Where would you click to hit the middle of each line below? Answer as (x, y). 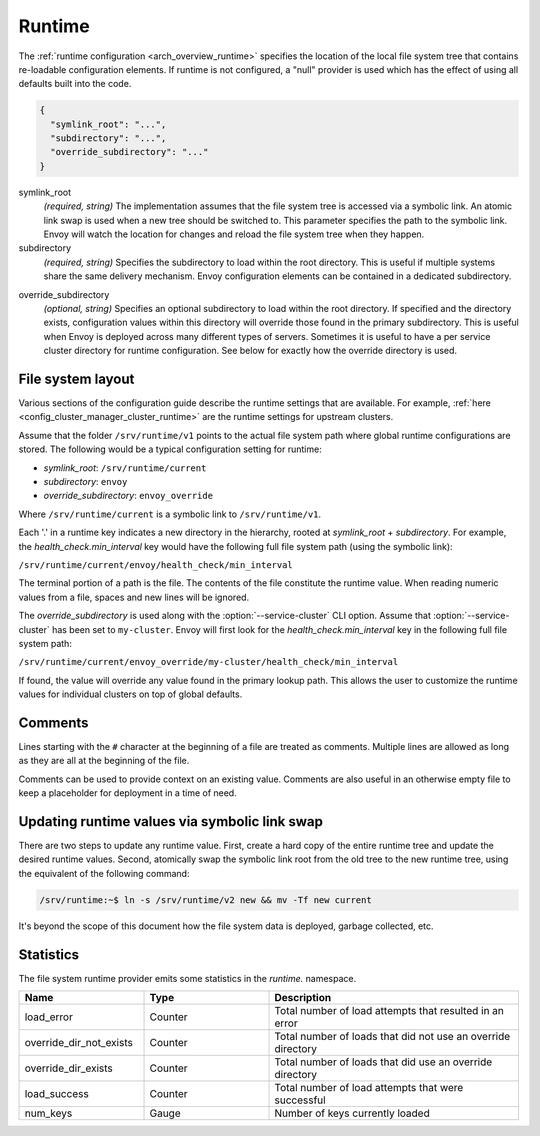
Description (303, 998)
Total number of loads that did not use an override (392, 1037)
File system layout (76, 378)
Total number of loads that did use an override (383, 1062)
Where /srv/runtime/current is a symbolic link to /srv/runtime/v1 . (170, 514)
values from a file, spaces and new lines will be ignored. (134, 597)
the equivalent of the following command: (104, 873)
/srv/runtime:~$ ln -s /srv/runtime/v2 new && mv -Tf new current (205, 899)
